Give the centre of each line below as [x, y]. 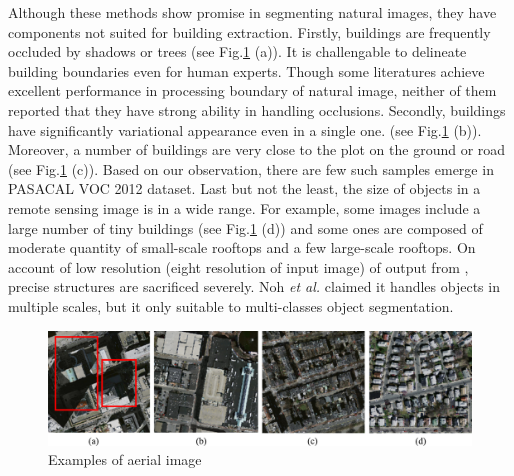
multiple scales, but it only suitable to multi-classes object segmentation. [231, 305]
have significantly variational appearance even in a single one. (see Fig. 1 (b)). [245, 129]
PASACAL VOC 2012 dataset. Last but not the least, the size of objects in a [244, 188]
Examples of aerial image [125, 459]
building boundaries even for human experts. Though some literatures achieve [246, 70]
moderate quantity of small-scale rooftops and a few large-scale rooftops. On [242, 247]
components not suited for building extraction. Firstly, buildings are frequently [249, 31]
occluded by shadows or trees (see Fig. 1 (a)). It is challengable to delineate [237, 51]
